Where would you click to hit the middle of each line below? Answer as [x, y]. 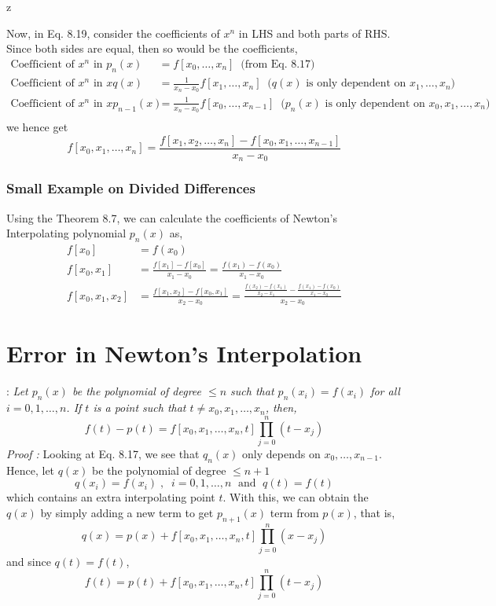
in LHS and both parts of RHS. [314, 33]
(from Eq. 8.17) [278, 64]
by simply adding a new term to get [127, 512]
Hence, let [31, 470]
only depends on [281, 453]
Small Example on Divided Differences [131, 188]
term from [294, 512]
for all [385, 391]
